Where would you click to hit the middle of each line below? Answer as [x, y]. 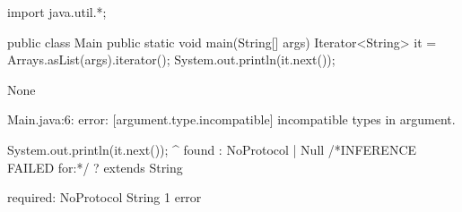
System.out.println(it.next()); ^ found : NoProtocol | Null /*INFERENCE [212, 149]
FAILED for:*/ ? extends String [95, 167]
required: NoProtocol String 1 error [105, 197]
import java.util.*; [57, 12]
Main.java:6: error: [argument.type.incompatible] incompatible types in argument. [231, 119]
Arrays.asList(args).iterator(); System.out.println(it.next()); [171, 59]
